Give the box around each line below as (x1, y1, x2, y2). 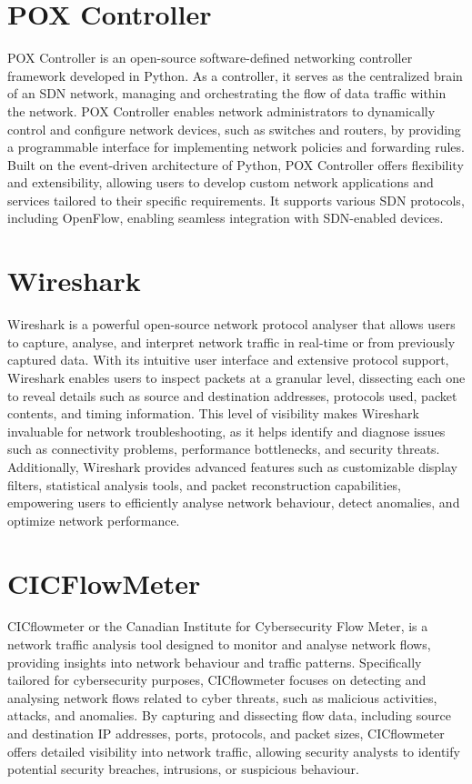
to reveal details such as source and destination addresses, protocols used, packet (7, 386, 457, 405)
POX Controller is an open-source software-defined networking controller (7, 48, 413, 67)
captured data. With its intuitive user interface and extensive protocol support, (7, 350, 449, 369)
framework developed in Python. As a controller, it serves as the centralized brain (7, 65, 463, 85)
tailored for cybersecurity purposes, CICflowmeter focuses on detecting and (7, 670, 427, 689)
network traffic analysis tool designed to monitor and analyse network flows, (7, 635, 431, 654)
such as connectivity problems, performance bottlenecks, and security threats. (7, 439, 440, 458)
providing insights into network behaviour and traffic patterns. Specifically (7, 652, 422, 671)
